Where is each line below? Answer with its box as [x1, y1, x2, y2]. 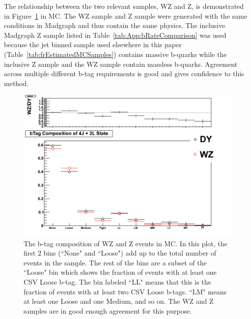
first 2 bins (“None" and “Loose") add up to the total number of [24, 248, 217, 258]
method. [4, 78, 29, 88]
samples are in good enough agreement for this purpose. [24, 305, 192, 316]
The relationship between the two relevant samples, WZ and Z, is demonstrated [4, 1, 244, 11]
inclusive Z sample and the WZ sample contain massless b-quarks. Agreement [4, 58, 238, 69]
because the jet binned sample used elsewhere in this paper [4, 39, 182, 50]
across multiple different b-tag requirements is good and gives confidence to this [4, 68, 244, 79]
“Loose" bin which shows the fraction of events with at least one [24, 267, 217, 277]
